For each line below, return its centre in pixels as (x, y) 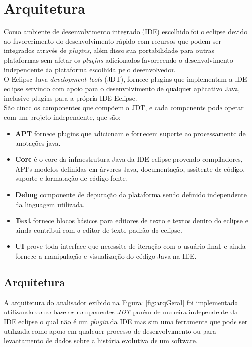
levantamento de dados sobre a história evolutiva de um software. (101, 340)
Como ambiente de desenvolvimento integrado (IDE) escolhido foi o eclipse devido (126, 31)
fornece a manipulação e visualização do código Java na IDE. (106, 256)
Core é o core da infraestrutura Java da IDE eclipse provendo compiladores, (129, 159)
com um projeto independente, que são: (62, 117)
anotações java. (38, 143)
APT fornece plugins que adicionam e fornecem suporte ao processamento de (130, 133)
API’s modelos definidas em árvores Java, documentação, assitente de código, (130, 168)
